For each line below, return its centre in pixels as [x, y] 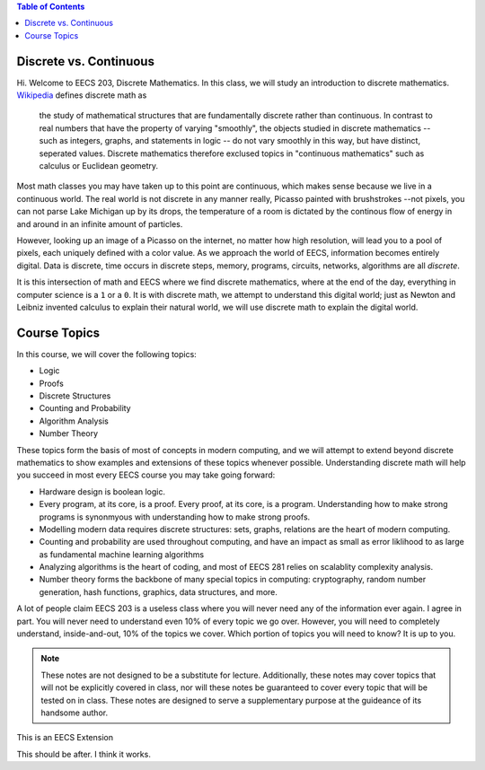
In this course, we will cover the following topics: [106, 354]
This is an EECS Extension [65, 738]
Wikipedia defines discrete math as [82, 95]
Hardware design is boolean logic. [102, 491]
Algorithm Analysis [74, 421]
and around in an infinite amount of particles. [100, 223]
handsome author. [74, 713]
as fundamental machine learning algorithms [122, 554]
